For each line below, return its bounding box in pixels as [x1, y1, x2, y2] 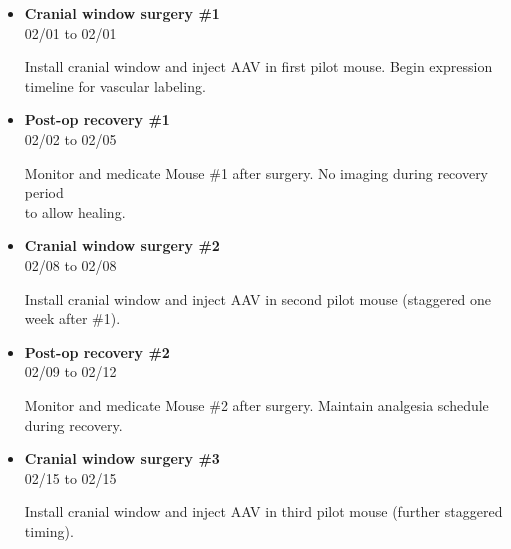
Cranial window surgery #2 [24, 235, 220, 256]
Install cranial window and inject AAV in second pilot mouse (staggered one [24, 288, 492, 309]
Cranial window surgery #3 [24, 448, 220, 469]
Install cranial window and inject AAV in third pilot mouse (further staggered [24, 501, 503, 522]
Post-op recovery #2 [24, 341, 170, 362]
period [24, 182, 64, 203]
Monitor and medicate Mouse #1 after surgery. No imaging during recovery [24, 162, 489, 183]
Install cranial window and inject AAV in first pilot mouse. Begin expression [24, 56, 493, 77]
